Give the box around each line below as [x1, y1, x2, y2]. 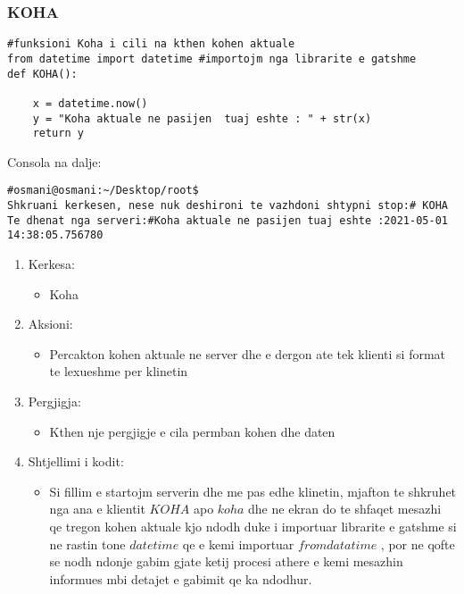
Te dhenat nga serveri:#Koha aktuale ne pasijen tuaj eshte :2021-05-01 [7, 213, 448, 227]
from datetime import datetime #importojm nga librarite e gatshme [7, 52, 417, 65]
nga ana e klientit [49, 499, 145, 518]
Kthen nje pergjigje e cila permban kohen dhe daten [49, 422, 336, 440]
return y [32, 127, 84, 140]
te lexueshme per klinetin [49, 362, 188, 381]
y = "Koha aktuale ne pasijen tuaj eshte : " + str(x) [32, 112, 372, 125]
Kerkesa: [28, 255, 76, 273]
